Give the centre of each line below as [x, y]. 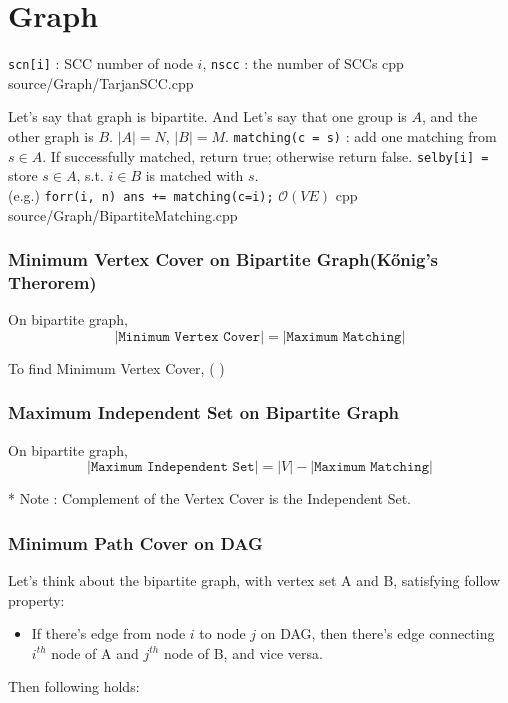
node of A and [95, 652]
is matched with [194, 175]
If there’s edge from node [108, 633]
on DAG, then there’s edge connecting [377, 633]
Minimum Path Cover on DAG [135, 542]
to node [222, 633]
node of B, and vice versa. [243, 652]
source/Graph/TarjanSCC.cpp [101, 82]
